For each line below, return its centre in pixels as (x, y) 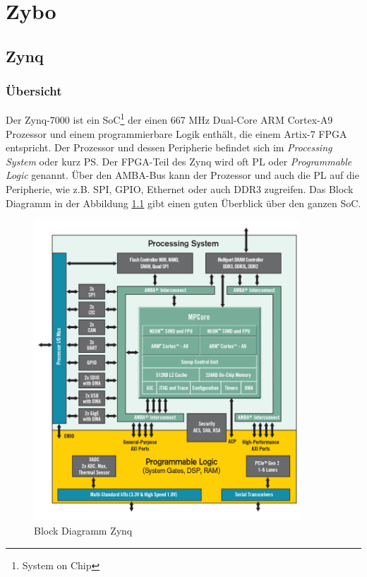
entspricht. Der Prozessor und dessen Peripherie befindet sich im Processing (169, 147)
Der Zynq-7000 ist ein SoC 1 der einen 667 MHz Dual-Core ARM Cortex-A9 (169, 119)
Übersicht (34, 91)
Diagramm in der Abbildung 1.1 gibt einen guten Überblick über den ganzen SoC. (183, 203)
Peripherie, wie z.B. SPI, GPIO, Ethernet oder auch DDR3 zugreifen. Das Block (180, 189)
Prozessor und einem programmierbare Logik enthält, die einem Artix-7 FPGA (176, 133)
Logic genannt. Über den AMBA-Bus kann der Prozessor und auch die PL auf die (182, 175)
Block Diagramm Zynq (83, 530)
